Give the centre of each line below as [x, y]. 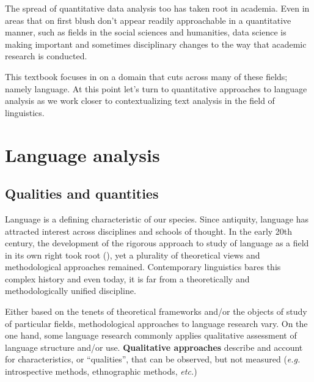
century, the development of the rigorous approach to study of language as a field [157, 243]
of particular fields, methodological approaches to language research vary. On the [156, 323]
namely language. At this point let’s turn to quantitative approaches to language [156, 88]
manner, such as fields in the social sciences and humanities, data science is [146, 32]
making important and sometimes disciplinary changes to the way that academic [156, 44]
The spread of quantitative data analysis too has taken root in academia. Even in [157, 8]
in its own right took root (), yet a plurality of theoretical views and [133, 255]
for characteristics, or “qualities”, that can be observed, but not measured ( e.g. [153, 359]
